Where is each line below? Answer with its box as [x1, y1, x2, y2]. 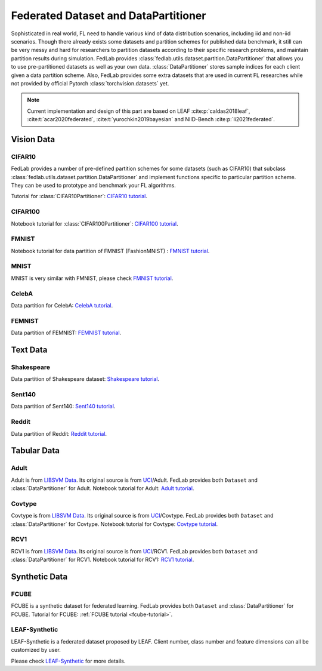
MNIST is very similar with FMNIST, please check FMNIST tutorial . [11, 275, 174, 282]
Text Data [11, 344, 48, 355]
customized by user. [11, 647, 61, 654]
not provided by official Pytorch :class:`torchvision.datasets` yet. [11, 79, 169, 87]
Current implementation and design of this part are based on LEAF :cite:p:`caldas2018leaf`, [27, 107, 250, 115]
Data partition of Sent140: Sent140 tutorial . [11, 403, 116, 410]
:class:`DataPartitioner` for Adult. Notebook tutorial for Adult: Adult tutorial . [11, 485, 194, 492]
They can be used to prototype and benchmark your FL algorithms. [11, 182, 176, 189]
